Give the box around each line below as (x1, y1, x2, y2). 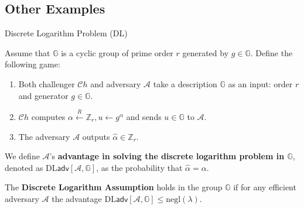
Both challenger (18, 77, 75, 90)
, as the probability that (96, 161, 183, 173)
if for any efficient (233, 181, 296, 193)
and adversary (90, 77, 141, 90)
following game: (5, 58, 60, 70)
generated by (182, 46, 229, 59)
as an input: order (228, 77, 293, 90)
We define (5, 150, 40, 162)
